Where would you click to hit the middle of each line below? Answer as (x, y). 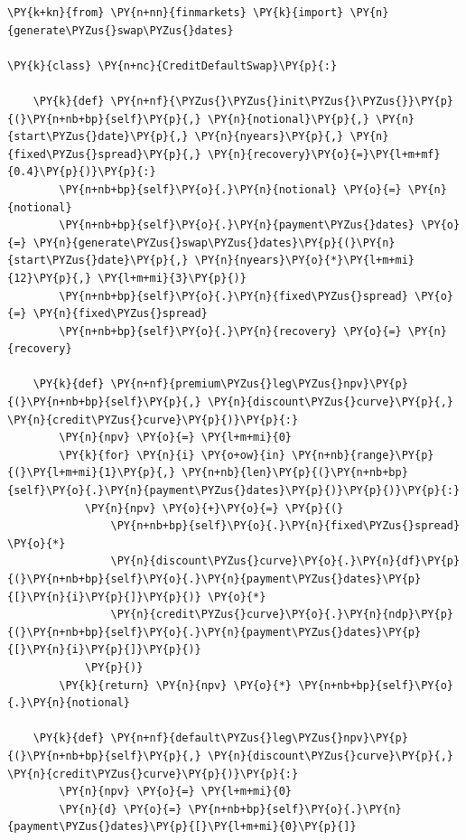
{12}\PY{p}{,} (50, 278)
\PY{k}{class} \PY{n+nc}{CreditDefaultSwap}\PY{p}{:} (172, 65)
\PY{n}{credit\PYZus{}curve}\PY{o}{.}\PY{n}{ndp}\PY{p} (282, 615)
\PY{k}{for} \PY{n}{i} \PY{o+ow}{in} (172, 455)
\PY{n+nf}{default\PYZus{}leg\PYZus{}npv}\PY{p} (259, 738)
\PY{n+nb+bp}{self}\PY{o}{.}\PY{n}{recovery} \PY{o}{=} (230, 331)
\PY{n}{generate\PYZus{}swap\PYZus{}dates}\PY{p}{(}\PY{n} (214, 243)
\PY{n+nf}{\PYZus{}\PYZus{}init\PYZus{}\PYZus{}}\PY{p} (282, 101)
